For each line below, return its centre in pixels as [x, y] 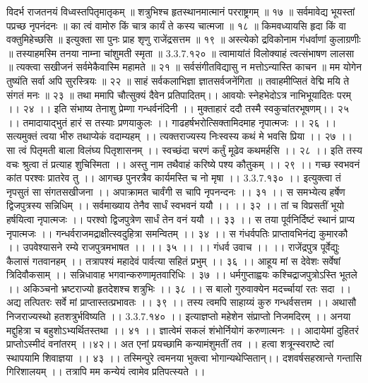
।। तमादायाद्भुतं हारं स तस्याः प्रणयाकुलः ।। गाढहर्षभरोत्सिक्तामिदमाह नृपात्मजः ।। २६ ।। [172, 122]
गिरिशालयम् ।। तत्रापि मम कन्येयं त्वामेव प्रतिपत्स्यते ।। [106, 371]
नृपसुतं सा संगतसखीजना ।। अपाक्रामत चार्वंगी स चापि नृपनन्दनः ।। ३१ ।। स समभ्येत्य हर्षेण [176, 191]
